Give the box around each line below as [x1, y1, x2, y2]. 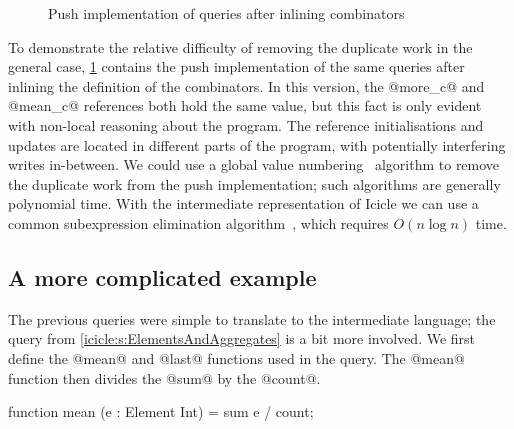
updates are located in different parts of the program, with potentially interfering [8, 134, 506, 155]
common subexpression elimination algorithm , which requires [8, 212, 389, 233]
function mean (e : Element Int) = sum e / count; [8, 401, 314, 422]
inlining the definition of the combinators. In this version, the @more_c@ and [8, 75, 485, 96]
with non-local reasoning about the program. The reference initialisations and [8, 114, 484, 135]
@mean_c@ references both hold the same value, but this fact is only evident [8, 95, 482, 116]
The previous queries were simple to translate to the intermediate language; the [8, 308, 496, 329]
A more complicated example [8, 261, 317, 292]
